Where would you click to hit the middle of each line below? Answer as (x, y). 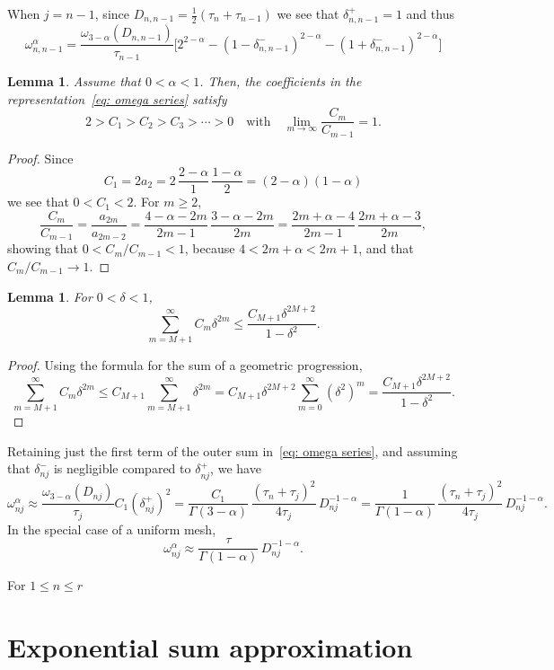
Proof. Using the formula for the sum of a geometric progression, (185, 364)
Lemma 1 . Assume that (74, 80)
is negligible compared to (122, 468)
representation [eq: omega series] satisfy (117, 98)
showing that (43, 248)
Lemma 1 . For (50, 296)
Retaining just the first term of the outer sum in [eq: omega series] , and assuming (233, 450)
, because (210, 248)
